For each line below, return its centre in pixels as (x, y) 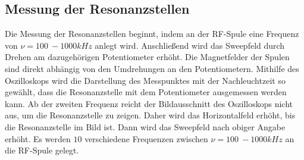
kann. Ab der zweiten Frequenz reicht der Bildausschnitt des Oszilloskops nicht (149, 103)
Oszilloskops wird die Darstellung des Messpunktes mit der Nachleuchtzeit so (145, 80)
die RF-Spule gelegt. (42, 150)
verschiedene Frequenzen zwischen (146, 138)
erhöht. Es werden (38, 138)
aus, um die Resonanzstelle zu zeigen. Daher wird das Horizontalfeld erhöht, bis (150, 115)
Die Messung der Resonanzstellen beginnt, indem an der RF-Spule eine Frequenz (152, 34)
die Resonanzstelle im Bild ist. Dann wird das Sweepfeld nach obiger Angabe (145, 126)
